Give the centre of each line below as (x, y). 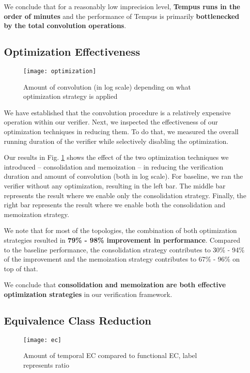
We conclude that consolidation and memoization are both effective (115, 285)
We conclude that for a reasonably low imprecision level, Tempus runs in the (122, 6)
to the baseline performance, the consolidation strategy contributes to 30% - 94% (124, 249)
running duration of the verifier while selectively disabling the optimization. (116, 141)
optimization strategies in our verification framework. (88, 294)
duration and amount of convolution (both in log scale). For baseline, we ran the (124, 176)
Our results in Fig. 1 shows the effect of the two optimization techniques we (116, 157)
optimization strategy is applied (70, 96)
